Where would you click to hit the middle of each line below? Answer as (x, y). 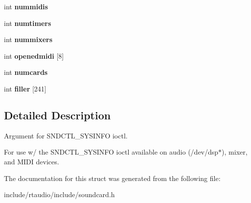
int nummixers (28, 39)
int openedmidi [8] (34, 56)
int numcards (26, 72)
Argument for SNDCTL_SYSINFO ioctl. (66, 135)
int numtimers (28, 23)
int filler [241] (25, 88)
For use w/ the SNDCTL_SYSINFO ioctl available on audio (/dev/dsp (111, 152)
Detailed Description (57, 115)
